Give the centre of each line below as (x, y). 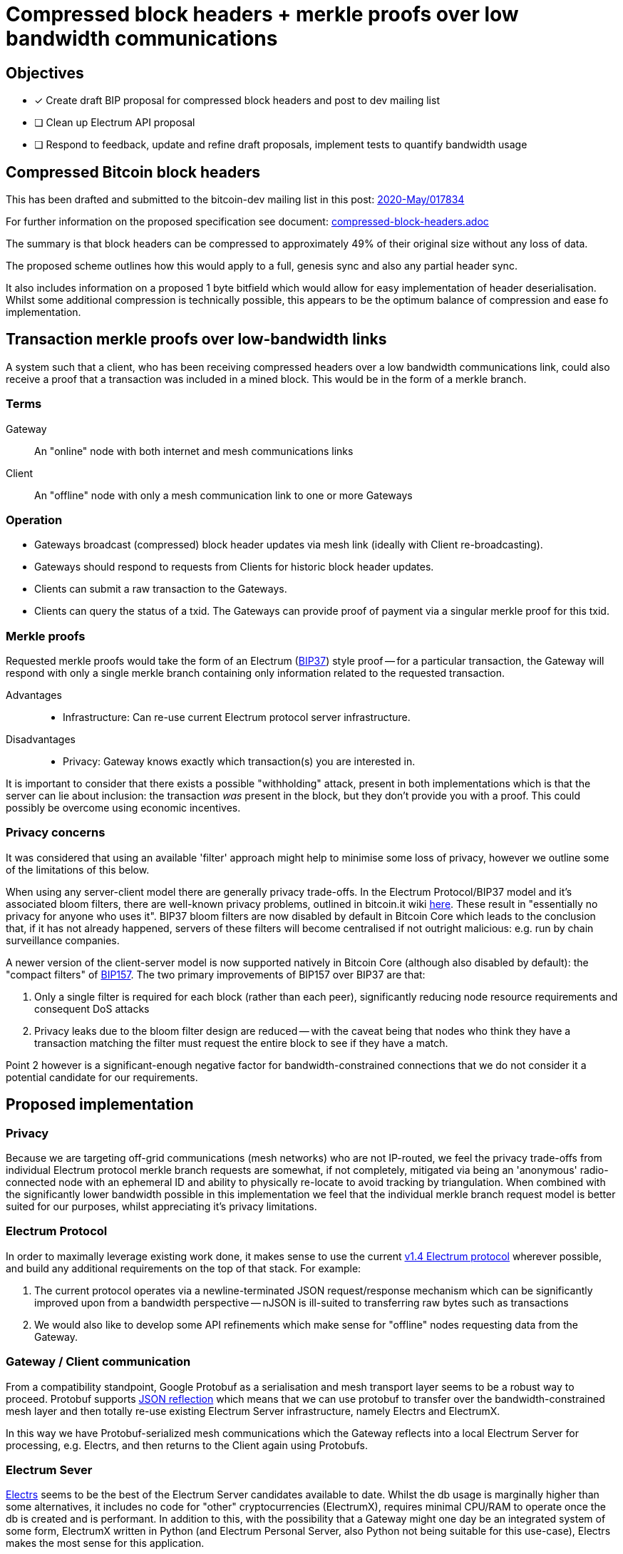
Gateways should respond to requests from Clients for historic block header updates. (234, 567)
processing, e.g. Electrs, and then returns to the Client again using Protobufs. (187, 1445)
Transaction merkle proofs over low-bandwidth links (196, 339)
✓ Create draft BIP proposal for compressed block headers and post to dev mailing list (237, 101)
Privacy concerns (56, 833)
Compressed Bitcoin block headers (133, 172)
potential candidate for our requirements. (102, 1077)
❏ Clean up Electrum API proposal (115, 123)
